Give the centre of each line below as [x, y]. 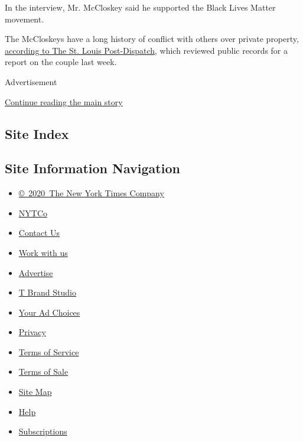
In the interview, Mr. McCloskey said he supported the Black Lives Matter [140, 7]
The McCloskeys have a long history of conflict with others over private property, [152, 39]
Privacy [32, 332]
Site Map [35, 392]
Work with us [43, 252]
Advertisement [31, 81]
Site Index [37, 133]
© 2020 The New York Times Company [91, 193]
